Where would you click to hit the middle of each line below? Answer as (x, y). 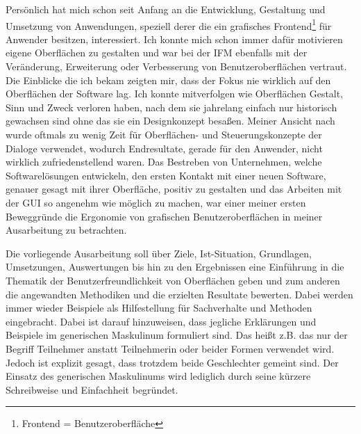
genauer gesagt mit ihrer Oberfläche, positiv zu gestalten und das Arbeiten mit (174, 189)
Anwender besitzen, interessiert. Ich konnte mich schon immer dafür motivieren (174, 39)
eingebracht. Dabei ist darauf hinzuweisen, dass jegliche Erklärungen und (161, 321)
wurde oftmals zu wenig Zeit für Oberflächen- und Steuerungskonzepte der (164, 134)
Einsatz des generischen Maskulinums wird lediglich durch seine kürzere (158, 376)
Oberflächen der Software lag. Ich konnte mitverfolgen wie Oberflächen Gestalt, (175, 94)
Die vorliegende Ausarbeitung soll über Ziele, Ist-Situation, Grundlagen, (159, 253)
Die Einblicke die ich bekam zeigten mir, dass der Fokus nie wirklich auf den (168, 80)
